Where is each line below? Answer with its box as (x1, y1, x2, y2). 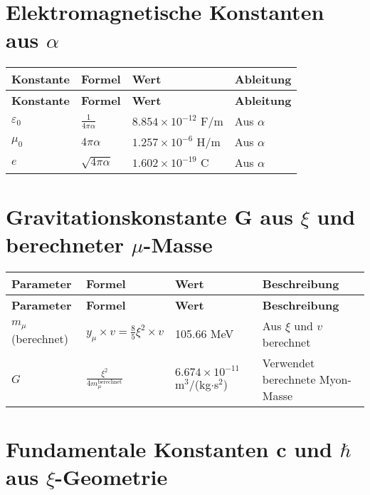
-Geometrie (55, 462, 168, 491)
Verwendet (262, 354, 315, 371)
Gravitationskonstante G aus (6, 201, 293, 230)
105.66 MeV (174, 325, 234, 342)
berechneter (6, 229, 125, 258)
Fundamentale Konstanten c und (6, 434, 332, 463)
